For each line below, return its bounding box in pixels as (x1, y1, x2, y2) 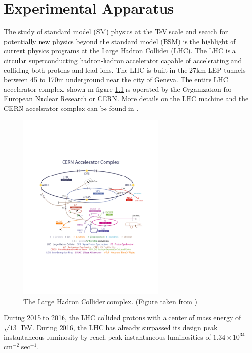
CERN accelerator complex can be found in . (4, 103, 139, 113)
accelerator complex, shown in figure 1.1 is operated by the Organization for (4, 84, 232, 94)
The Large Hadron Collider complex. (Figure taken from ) (23, 296, 198, 306)
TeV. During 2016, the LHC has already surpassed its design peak (20, 322, 218, 332)
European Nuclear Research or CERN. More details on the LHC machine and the (4, 93, 249, 104)
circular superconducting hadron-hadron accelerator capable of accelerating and (4, 55, 242, 65)
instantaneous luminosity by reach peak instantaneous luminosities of (4, 331, 211, 342)
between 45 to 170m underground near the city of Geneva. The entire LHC (4, 74, 228, 85)
